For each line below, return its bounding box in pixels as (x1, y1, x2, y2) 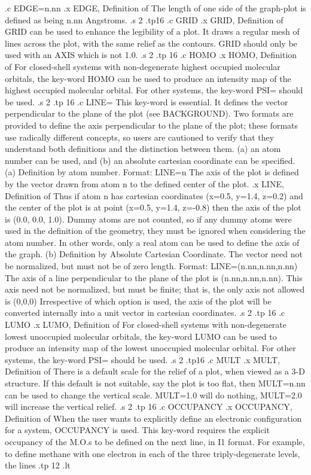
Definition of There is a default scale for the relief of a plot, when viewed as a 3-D (5, 365, 305, 377)
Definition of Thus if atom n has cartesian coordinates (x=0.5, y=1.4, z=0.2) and (5, 189, 303, 202)
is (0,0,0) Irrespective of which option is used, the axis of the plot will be (5, 294, 272, 307)
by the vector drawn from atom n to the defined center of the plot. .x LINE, (5, 177, 284, 190)
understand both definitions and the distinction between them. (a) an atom (5, 142, 281, 155)
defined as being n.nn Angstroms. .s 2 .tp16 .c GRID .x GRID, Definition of (5, 13, 283, 26)
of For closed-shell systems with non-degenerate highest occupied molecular (5, 60, 280, 72)
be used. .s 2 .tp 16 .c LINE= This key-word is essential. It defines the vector (5, 95, 288, 108)
